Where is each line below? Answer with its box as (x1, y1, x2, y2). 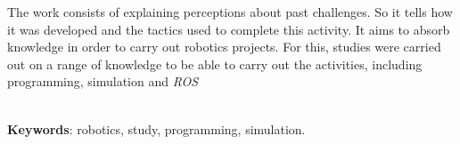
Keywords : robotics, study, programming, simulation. (7, 119, 306, 138)
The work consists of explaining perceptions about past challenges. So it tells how (7, 3, 453, 20)
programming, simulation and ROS (7, 72, 199, 91)
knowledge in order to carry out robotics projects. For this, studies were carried (7, 37, 441, 56)
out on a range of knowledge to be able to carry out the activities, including (7, 54, 423, 73)
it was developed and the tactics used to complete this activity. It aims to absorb (7, 20, 450, 38)
